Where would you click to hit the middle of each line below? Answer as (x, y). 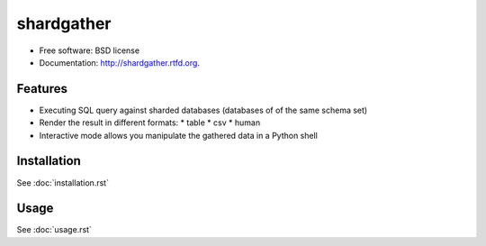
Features (42, 89)
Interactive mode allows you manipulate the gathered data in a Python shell (179, 135)
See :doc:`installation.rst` (63, 182)
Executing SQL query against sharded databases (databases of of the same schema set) (203, 110)
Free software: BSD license (89, 50)
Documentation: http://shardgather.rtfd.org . (119, 62)
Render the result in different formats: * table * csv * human (150, 123)
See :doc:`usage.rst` (54, 230)
